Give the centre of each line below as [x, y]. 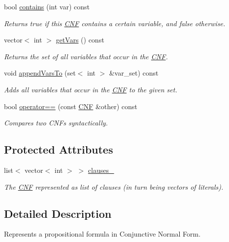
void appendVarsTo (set [40, 73]
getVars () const [80, 40]
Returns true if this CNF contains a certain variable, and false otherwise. [115, 23]
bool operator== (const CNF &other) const [71, 106]
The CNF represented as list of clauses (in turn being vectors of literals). [114, 186]
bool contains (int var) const [47, 6]
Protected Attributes [59, 149]
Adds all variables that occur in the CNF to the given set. [91, 89]
